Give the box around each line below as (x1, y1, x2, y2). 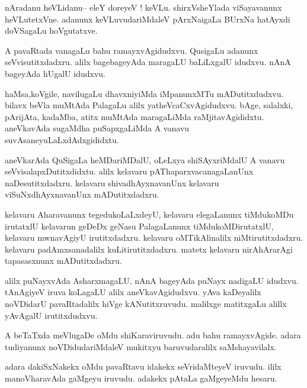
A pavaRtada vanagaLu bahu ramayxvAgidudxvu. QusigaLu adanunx (5, 44, 258, 56)
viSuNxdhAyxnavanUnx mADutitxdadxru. (5, 188, 159, 201)
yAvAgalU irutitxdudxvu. (5, 309, 98, 321)
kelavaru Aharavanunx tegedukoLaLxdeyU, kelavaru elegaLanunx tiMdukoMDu (5, 208, 294, 220)
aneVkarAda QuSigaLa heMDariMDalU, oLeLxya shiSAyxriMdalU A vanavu (5, 153, 285, 166)
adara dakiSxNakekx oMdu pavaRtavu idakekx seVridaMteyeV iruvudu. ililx (5, 360, 282, 373)
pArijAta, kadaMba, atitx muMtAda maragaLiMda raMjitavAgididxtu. (5, 110, 264, 122)
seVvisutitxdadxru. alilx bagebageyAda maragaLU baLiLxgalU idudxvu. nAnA (5, 56, 291, 68)
